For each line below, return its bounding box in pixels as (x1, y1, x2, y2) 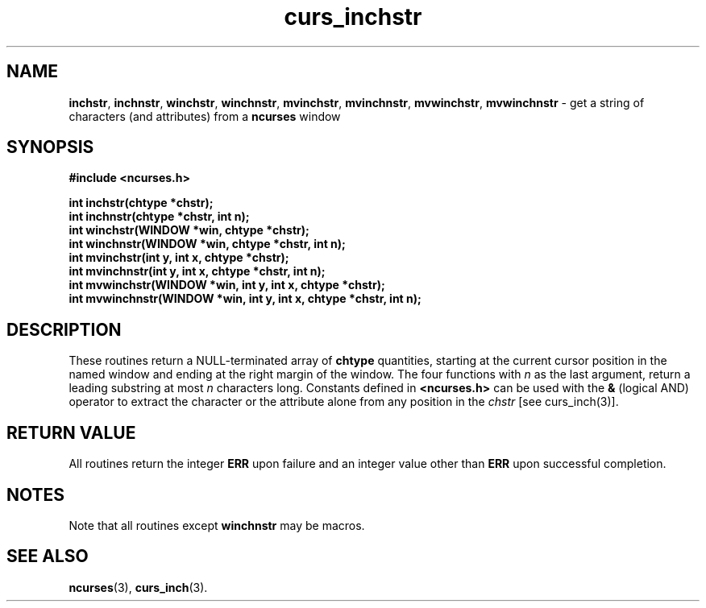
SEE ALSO (6, 546, 89, 567)
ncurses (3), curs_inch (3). (69, 580, 208, 594)
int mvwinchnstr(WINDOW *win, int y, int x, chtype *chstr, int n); (69, 292, 422, 306)
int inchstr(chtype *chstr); (69, 196, 214, 210)
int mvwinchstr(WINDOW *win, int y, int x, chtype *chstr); (69, 278, 385, 292)
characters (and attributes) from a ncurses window (69, 109, 341, 123)
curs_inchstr (284, 3, 422, 31)
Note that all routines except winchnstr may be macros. (69, 518, 365, 532)
